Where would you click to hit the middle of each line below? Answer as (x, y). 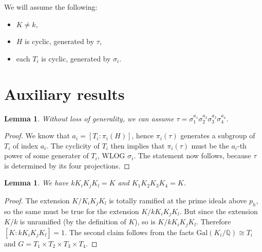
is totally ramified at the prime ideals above (178, 200)
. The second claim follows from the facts (129, 232)
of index (26, 145)
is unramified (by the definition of (73, 222)
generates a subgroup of (218, 135)
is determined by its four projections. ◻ (67, 165)
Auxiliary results (64, 93)
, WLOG (111, 155)
